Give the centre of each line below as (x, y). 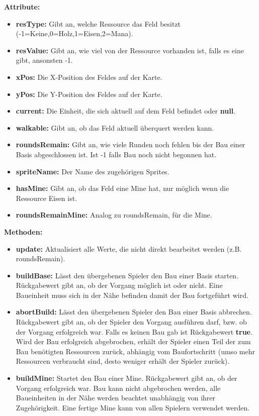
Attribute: (22, 7)
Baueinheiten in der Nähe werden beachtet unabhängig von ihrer (116, 398)
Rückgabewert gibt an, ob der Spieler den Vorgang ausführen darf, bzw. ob (131, 322)
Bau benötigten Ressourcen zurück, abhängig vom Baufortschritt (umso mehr (135, 351)
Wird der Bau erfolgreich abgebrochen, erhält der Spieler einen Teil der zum (133, 341)
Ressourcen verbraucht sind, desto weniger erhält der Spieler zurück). (123, 361)
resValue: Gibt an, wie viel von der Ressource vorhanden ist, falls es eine (130, 50)
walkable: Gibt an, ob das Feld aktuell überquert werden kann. (115, 127)
